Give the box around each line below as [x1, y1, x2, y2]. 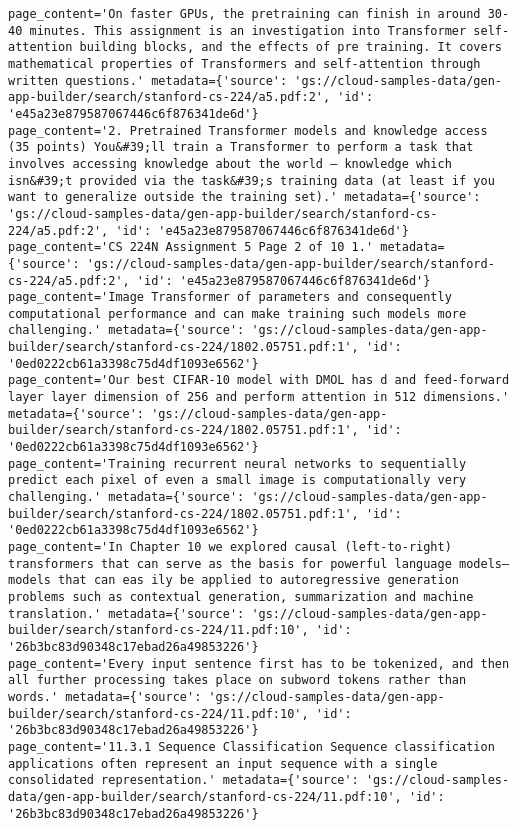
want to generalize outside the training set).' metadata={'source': [8, 190, 481, 205]
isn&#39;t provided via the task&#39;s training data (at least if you [8, 173, 495, 188]
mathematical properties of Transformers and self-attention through [8, 56, 481, 71]
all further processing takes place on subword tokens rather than [8, 673, 467, 688]
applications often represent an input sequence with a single [8, 756, 438, 771]
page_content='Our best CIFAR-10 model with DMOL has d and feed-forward [8, 373, 510, 388]
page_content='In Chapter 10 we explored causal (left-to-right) [8, 540, 452, 554]
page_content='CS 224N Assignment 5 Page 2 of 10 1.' [8, 240, 374, 255]
